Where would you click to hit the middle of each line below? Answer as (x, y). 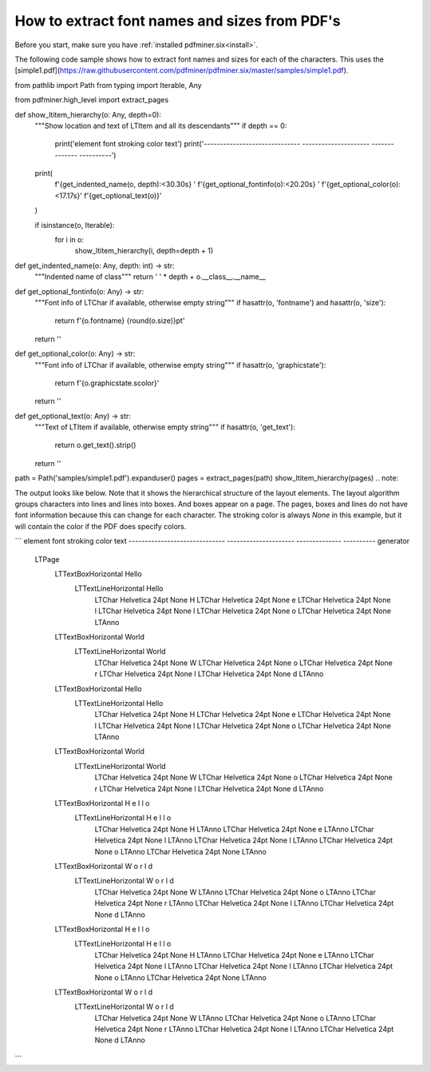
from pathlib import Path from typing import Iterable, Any (109, 85)
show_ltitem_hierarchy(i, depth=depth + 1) (144, 251)
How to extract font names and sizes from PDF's (178, 21)
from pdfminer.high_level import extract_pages (92, 100)
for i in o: (69, 240)
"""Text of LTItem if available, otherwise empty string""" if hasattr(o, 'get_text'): (165, 427)
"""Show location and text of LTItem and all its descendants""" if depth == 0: (161, 126)
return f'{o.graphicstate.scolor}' (107, 383)
